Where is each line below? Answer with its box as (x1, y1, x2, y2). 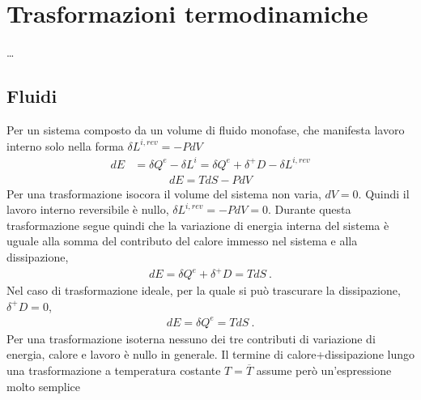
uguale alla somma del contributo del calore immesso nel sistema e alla (6, 232, 358, 249)
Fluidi (6, 83, 57, 109)
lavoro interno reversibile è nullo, (6, 201, 169, 218)
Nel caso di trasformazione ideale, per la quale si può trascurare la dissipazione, (6, 282, 401, 299)
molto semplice (6, 377, 81, 394)
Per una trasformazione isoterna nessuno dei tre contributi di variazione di (6, 330, 376, 347)
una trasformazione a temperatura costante (6, 362, 221, 379)
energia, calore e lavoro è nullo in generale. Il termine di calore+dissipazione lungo (6, 346, 415, 363)
